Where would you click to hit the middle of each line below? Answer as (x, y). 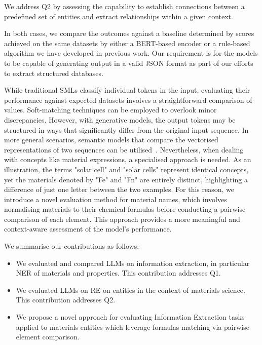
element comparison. (48, 337)
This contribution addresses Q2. (66, 300)
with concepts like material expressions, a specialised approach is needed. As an (128, 159)
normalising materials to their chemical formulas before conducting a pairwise (125, 209)
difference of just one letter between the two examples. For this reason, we (119, 189)
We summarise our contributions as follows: (72, 246)
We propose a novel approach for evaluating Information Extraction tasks (130, 317)
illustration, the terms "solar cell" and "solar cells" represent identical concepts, (126, 169)
